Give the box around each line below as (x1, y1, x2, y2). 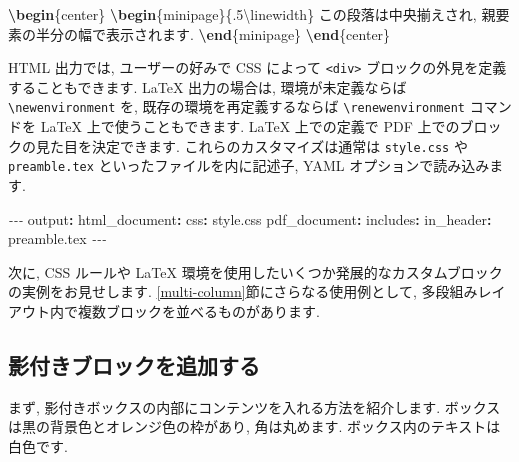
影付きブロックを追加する (8, 349, 260, 380)
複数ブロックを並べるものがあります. (77, 300, 320, 321)
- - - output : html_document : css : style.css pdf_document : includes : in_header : (8, 208, 492, 229)
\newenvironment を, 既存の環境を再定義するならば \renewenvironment (8, 96, 465, 117)
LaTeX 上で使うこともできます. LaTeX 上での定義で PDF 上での (40, 116, 460, 137)
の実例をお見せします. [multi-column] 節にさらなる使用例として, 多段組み (8, 281, 478, 302)
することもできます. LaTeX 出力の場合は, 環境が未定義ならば (8, 76, 407, 97)
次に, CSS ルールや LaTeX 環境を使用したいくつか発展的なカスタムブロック (8, 261, 503, 282)
